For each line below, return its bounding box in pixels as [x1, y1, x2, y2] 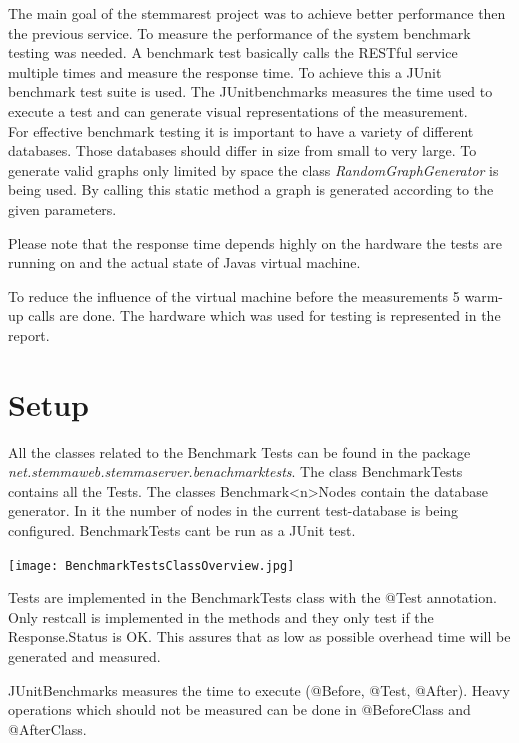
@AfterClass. [8, 718, 87, 739]
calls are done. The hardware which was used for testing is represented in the [28, 305, 501, 326]
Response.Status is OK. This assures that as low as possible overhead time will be [8, 626, 511, 647]
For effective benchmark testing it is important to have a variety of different [8, 120, 474, 141]
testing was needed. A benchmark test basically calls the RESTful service [8, 42, 458, 63]
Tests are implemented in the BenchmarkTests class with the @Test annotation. [8, 587, 497, 608]
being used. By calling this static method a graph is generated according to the [8, 179, 494, 200]
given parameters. [8, 198, 117, 219]
